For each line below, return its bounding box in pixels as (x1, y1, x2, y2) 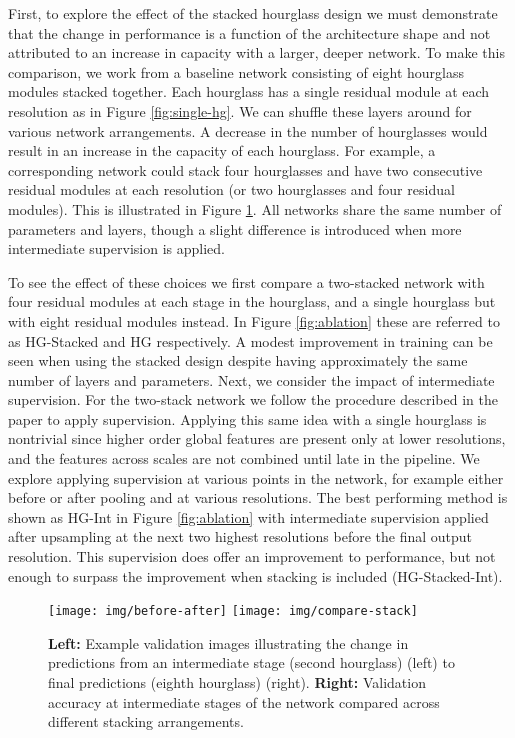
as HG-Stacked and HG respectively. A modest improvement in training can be (8, 330, 493, 351)
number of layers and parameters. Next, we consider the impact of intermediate (8, 369, 495, 390)
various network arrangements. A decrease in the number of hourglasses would (8, 120, 488, 141)
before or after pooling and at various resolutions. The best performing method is (8, 487, 508, 508)
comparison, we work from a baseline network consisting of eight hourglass (8, 61, 465, 82)
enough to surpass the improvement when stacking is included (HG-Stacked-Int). (8, 565, 503, 586)
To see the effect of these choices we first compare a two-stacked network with (8, 271, 485, 292)
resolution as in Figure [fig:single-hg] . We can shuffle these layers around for (8, 100, 472, 121)
